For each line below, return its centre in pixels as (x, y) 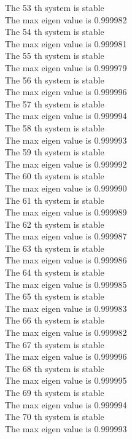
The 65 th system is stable (55, 296)
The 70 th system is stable (55, 417)
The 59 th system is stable (55, 152)
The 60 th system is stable (55, 176)
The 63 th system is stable (55, 248)
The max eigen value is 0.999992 (66, 164)
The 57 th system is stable (55, 103)
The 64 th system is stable (55, 272)
